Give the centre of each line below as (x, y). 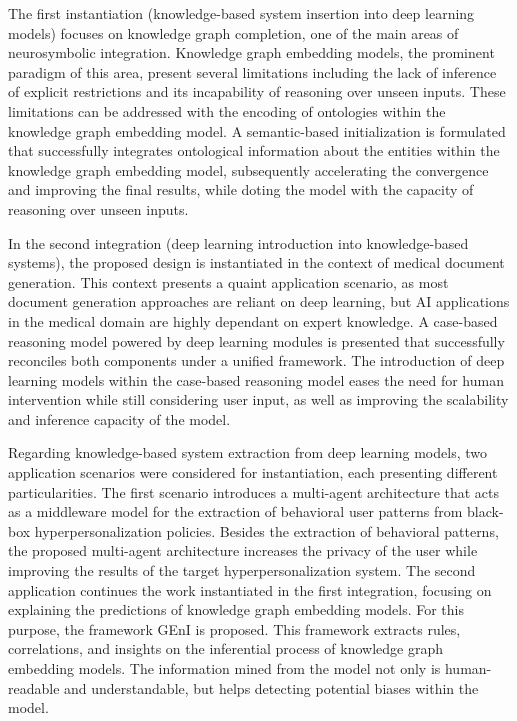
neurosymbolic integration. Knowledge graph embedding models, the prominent (251, 52)
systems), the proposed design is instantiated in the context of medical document (256, 262)
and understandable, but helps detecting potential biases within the (271, 687)
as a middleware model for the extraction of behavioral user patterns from (235, 511)
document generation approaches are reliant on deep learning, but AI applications (259, 301)
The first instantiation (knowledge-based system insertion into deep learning (241, 13)
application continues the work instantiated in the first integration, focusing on (250, 589)
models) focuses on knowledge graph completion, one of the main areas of (233, 32)
